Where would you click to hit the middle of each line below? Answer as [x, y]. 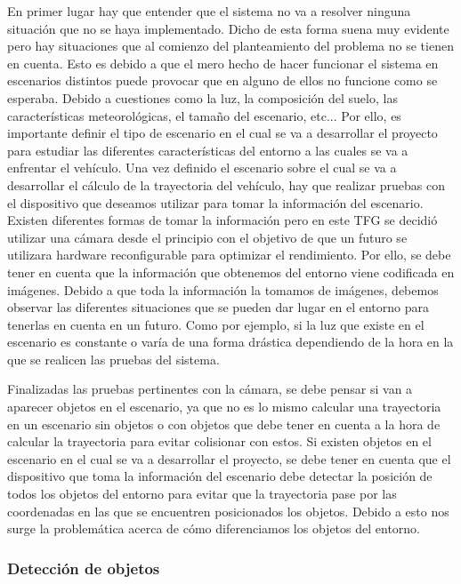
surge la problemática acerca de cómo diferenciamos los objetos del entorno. [214, 528]
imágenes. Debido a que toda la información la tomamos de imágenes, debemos [223, 289]
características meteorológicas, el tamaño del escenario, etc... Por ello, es [204, 115]
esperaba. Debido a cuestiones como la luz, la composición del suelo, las [202, 97]
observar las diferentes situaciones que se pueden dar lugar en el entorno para [218, 307]
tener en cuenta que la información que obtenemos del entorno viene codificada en [231, 272]
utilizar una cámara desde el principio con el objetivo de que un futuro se [207, 237]
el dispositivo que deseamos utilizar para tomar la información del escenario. [215, 202]
